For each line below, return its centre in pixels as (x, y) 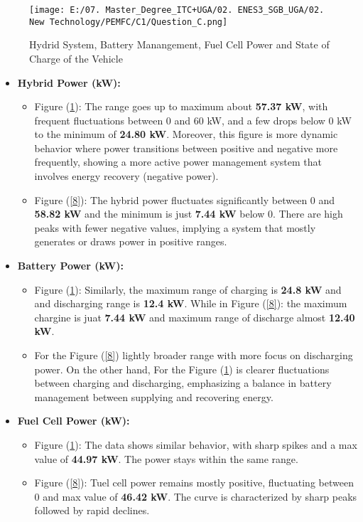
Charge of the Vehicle (76, 58)
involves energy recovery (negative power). (126, 176)
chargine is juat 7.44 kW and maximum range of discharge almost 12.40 (195, 317)
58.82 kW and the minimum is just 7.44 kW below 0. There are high (189, 214)
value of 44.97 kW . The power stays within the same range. (166, 458)
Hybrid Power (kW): (69, 82)
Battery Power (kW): (70, 266)
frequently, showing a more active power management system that (178, 162)
